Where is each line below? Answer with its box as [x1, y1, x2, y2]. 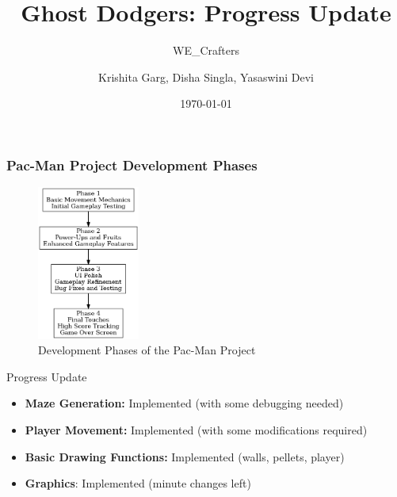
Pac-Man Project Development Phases [6, 155, 258, 174]
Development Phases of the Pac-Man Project [38, 342, 256, 358]
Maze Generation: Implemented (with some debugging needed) [25, 395, 344, 411]
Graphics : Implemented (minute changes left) [25, 475, 251, 491]
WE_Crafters [173, 42, 239, 59]
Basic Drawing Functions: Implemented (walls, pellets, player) [25, 448, 345, 465]
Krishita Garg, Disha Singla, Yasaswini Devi [98, 68, 314, 85]
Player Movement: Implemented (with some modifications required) [25, 421, 368, 438]
